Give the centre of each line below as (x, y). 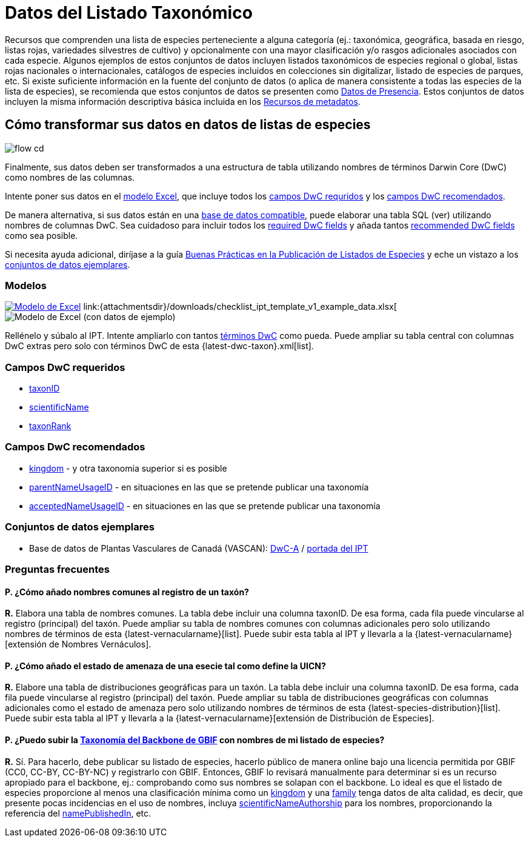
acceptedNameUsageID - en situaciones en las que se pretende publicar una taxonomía (205, 506)
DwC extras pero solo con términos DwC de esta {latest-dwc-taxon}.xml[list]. (159, 346)
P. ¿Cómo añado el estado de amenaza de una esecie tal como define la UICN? (165, 666)
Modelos (26, 285)
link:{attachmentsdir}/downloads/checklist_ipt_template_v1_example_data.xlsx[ (240, 307)
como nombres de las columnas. (70, 177)
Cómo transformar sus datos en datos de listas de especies (188, 125)
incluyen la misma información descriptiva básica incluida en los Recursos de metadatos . (183, 101)
